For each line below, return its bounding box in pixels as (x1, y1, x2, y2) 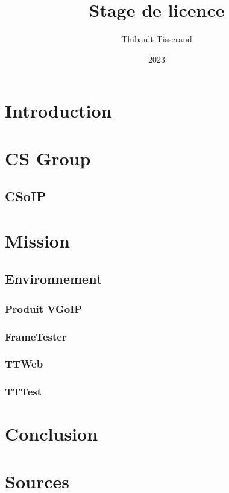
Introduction (5, 98, 112, 123)
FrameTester (5, 328, 67, 344)
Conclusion (5, 421, 98, 446)
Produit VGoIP (5, 301, 83, 316)
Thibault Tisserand (121, 33, 192, 45)
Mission (5, 228, 70, 253)
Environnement (5, 269, 102, 288)
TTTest (5, 384, 42, 399)
